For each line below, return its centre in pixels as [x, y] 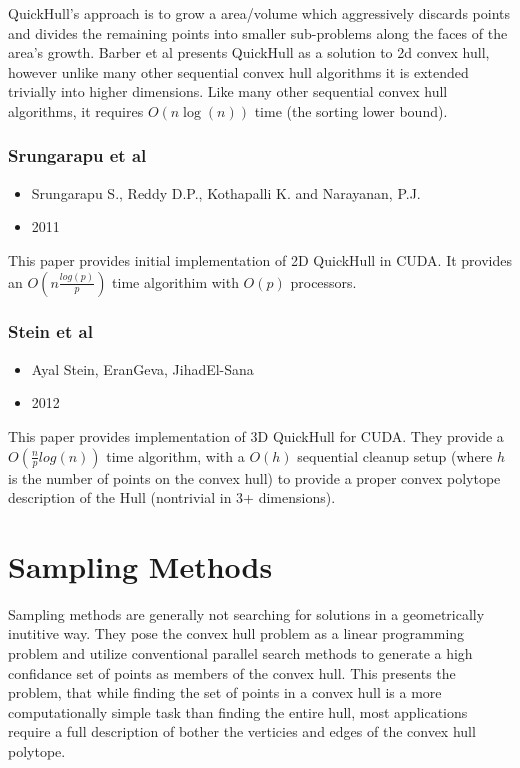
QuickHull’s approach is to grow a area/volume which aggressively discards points [259, 13]
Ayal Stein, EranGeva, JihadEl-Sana [142, 368]
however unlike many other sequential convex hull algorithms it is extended [238, 71]
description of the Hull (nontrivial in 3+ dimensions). [172, 497]
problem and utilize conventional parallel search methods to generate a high [240, 653]
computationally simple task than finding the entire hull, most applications [238, 711]
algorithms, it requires [76, 110]
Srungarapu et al [77, 155]
